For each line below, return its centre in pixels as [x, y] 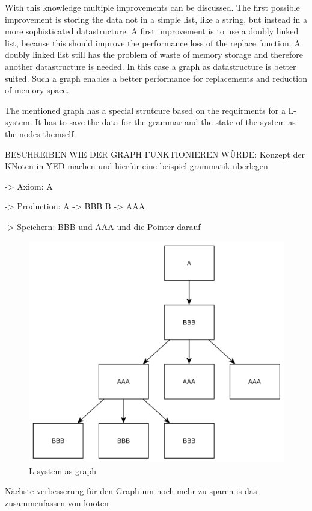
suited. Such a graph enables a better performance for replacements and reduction [156, 78]
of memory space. [37, 90]
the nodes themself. [41, 133]
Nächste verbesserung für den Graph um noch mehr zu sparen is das [131, 491]
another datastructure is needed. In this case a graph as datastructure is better [151, 66]
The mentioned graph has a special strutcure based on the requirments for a [145, 110]
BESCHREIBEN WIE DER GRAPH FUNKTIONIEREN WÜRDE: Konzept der [155, 154]
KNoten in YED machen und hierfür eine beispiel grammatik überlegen [136, 166]
